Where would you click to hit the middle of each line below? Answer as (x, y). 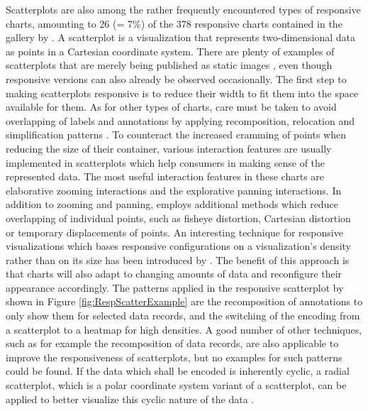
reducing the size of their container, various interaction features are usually (169, 148)
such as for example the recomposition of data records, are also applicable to (172, 343)
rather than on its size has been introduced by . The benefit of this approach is (178, 259)
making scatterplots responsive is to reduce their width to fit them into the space (182, 93)
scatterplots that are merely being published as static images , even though (169, 65)
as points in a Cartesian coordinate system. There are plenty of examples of (170, 51)
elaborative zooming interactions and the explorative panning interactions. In (174, 190)
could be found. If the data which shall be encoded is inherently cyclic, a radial (178, 371)
